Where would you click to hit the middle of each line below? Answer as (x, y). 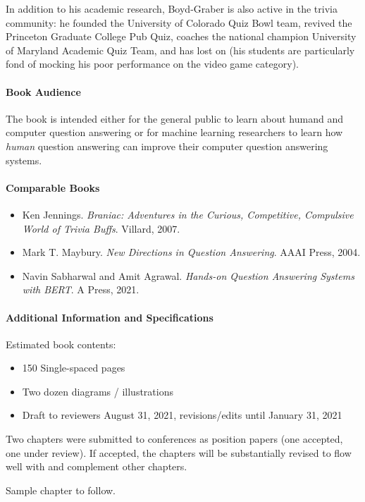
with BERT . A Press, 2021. (81, 289)
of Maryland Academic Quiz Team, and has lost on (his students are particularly (180, 50)
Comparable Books (53, 187)
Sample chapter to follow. (61, 490)
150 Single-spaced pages (74, 368)
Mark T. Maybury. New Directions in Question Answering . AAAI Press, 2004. (191, 252)
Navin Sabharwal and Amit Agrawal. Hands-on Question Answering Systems (188, 275)
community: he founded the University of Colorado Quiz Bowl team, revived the (179, 22)
